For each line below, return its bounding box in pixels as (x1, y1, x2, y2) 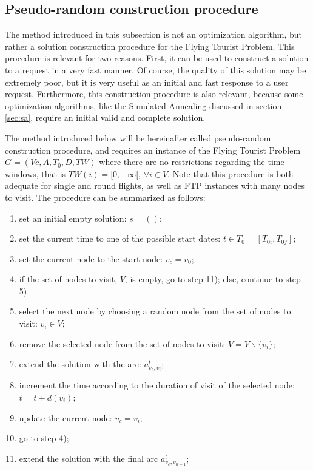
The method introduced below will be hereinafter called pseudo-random (5, 131, 271, 144)
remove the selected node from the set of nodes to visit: (19, 337, 226, 350)
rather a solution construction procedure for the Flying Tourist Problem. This (5, 39, 295, 52)
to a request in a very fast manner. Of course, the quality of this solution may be (5, 63, 306, 76)
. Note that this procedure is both (167, 167, 294, 180)
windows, (5, 167, 39, 180)
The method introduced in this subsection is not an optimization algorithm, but (5, 28, 303, 41)
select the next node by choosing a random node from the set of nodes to (19, 305, 291, 317)
